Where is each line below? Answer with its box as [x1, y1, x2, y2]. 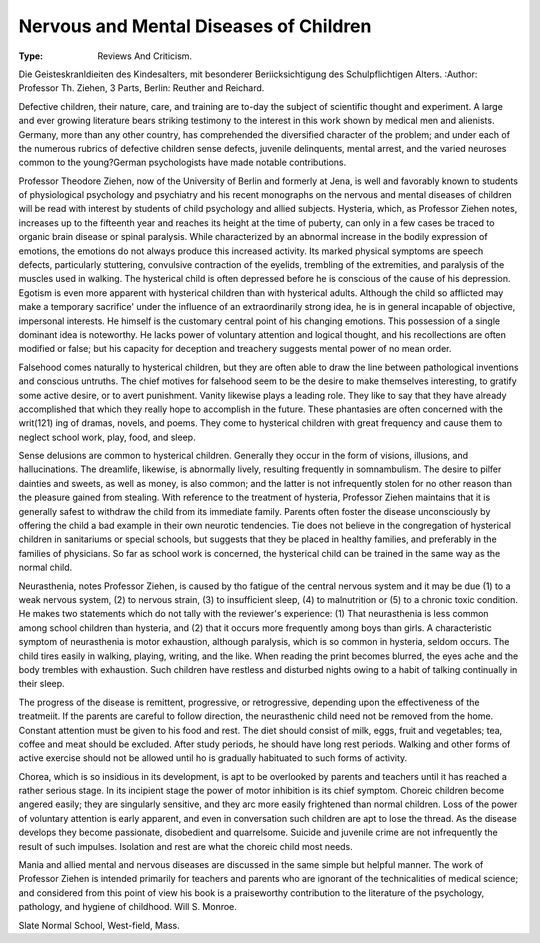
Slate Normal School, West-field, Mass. [18, 919, 180, 931]
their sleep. [18, 678, 65, 690]
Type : [18, 50, 44, 62]
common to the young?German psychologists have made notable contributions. [18, 156, 347, 169]
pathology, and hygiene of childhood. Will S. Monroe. [18, 901, 237, 913]
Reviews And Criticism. [97, 50, 193, 62]
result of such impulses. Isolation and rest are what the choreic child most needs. [18, 840, 354, 852]
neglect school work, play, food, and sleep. [18, 431, 196, 443]
